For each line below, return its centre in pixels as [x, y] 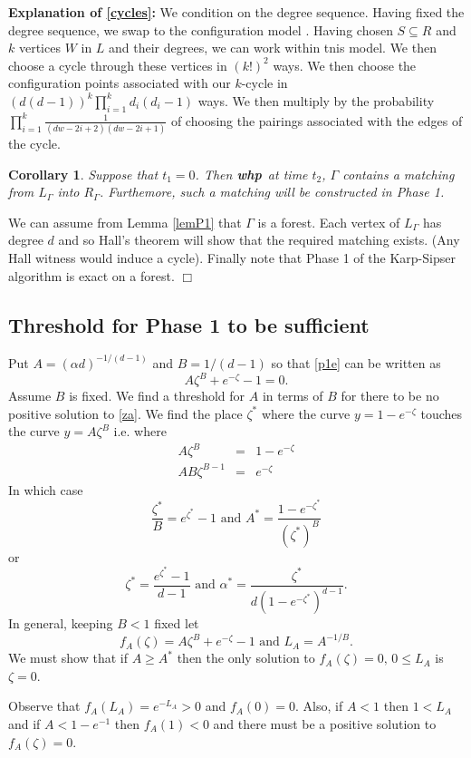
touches [442, 413]
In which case [46, 489]
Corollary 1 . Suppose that [83, 174]
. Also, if [319, 706]
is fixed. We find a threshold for [157, 396]
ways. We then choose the [345, 65]
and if [24, 724]
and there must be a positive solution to [325, 724]
